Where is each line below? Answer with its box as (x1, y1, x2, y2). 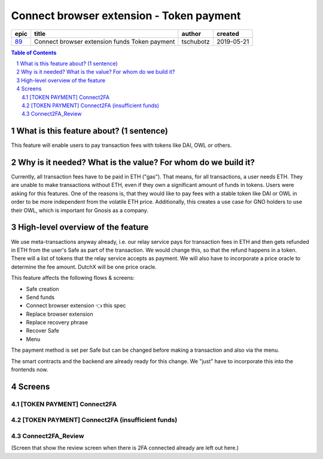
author (181, 29, 202, 38)
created (216, 29, 239, 38)
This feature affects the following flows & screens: (11, 274, 135, 282)
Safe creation (26, 285, 59, 292)
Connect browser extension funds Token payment (33, 37, 175, 46)
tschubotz (181, 37, 211, 46)
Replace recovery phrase (26, 319, 88, 326)
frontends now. (11, 366, 48, 373)
